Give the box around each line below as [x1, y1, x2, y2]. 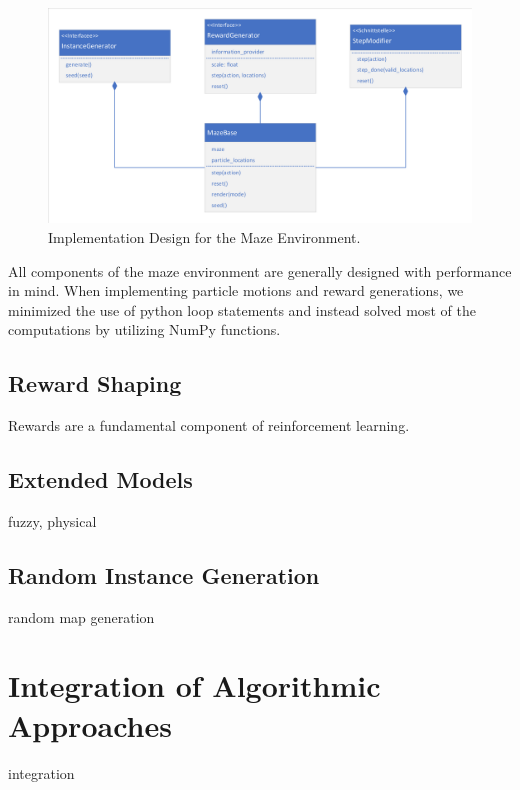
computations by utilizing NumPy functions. [8, 319, 281, 340]
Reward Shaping [8, 368, 182, 399]
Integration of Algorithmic [8, 665, 381, 706]
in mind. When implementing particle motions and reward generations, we [8, 280, 464, 301]
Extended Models [8, 464, 193, 495]
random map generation [8, 606, 155, 627]
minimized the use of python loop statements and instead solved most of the [8, 299, 476, 320]
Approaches [8, 704, 172, 745]
